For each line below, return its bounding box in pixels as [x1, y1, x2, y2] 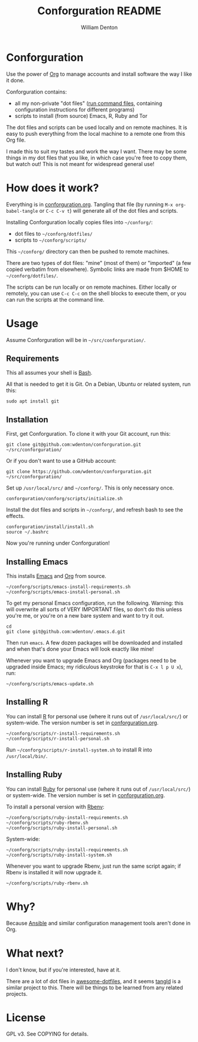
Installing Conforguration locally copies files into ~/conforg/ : [6, 218, 153, 226]
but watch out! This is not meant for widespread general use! [6, 160, 155, 167]
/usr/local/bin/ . [6, 752, 48, 759]
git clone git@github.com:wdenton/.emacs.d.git [6, 629, 126, 635]
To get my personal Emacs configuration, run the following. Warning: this [6, 600, 184, 606]
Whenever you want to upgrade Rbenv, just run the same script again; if [6, 862, 181, 870]
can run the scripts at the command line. [6, 296, 105, 303]
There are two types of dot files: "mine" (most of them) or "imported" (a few [6, 259, 191, 266]
